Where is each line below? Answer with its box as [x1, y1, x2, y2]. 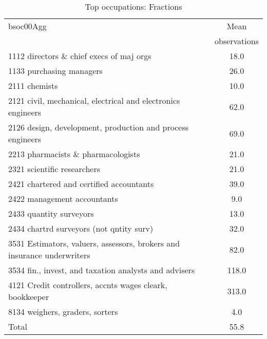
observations [214, 35, 259, 47]
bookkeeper [8, 291, 49, 303]
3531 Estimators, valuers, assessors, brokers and [8, 237, 180, 249]
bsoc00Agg [8, 20, 47, 32]
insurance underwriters [8, 249, 90, 261]
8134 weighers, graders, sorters [8, 306, 118, 317]
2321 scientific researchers [8, 163, 101, 175]
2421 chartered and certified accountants [8, 178, 154, 190]
